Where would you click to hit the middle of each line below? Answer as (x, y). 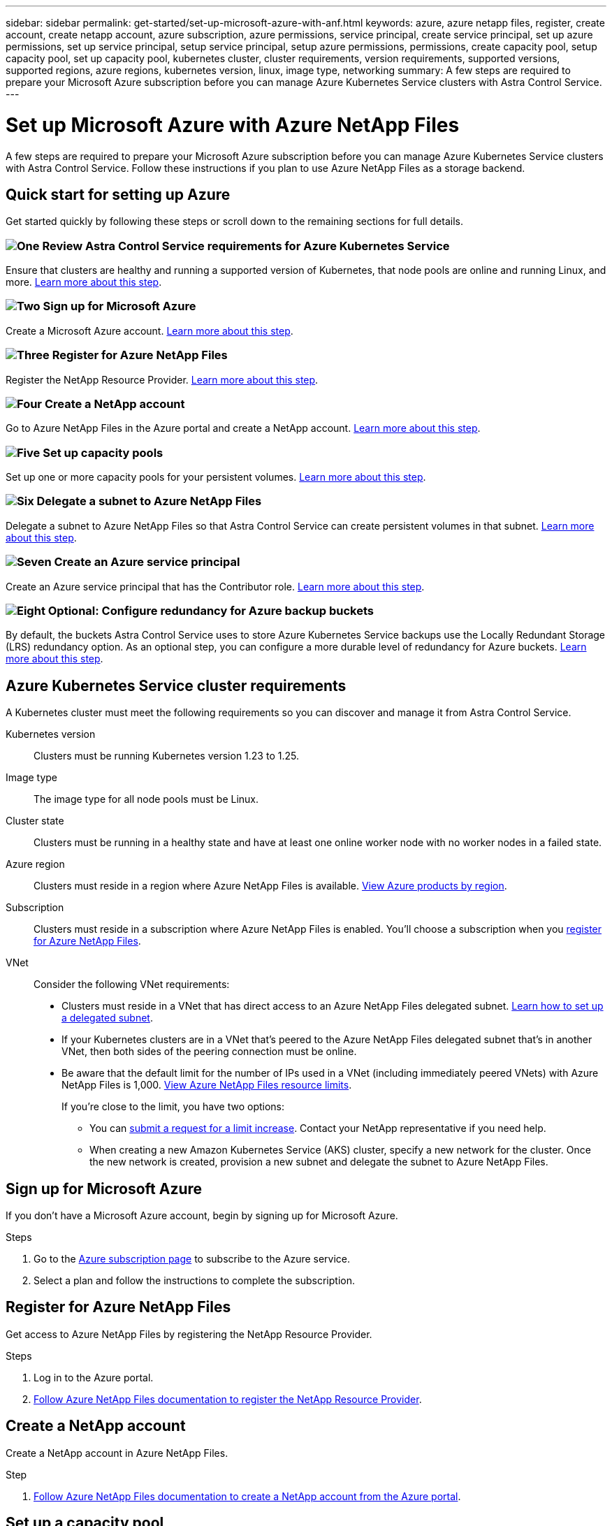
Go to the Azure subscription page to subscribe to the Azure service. (192, 1259)
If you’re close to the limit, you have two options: (173, 1107)
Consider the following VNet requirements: (132, 984)
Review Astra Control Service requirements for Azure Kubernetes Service (246, 246)
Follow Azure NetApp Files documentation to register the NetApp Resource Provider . (228, 1399)
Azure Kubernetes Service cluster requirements (176, 685)
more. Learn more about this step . (84, 282)
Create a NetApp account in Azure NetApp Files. (117, 1453)
